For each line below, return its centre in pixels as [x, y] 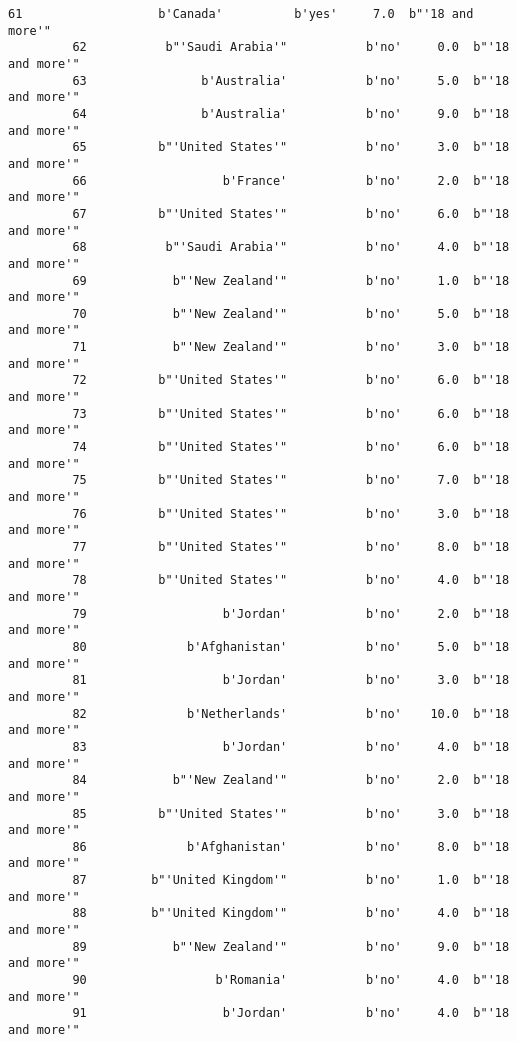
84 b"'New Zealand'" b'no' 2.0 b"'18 [291, 780]
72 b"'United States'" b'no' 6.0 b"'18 [291, 380]
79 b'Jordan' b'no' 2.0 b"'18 [291, 613]
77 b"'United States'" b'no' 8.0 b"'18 [291, 547]
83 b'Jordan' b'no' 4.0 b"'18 [291, 746]
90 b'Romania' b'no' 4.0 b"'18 [291, 980]
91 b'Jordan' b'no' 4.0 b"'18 [291, 1013]
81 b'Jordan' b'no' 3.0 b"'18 [291, 680]
